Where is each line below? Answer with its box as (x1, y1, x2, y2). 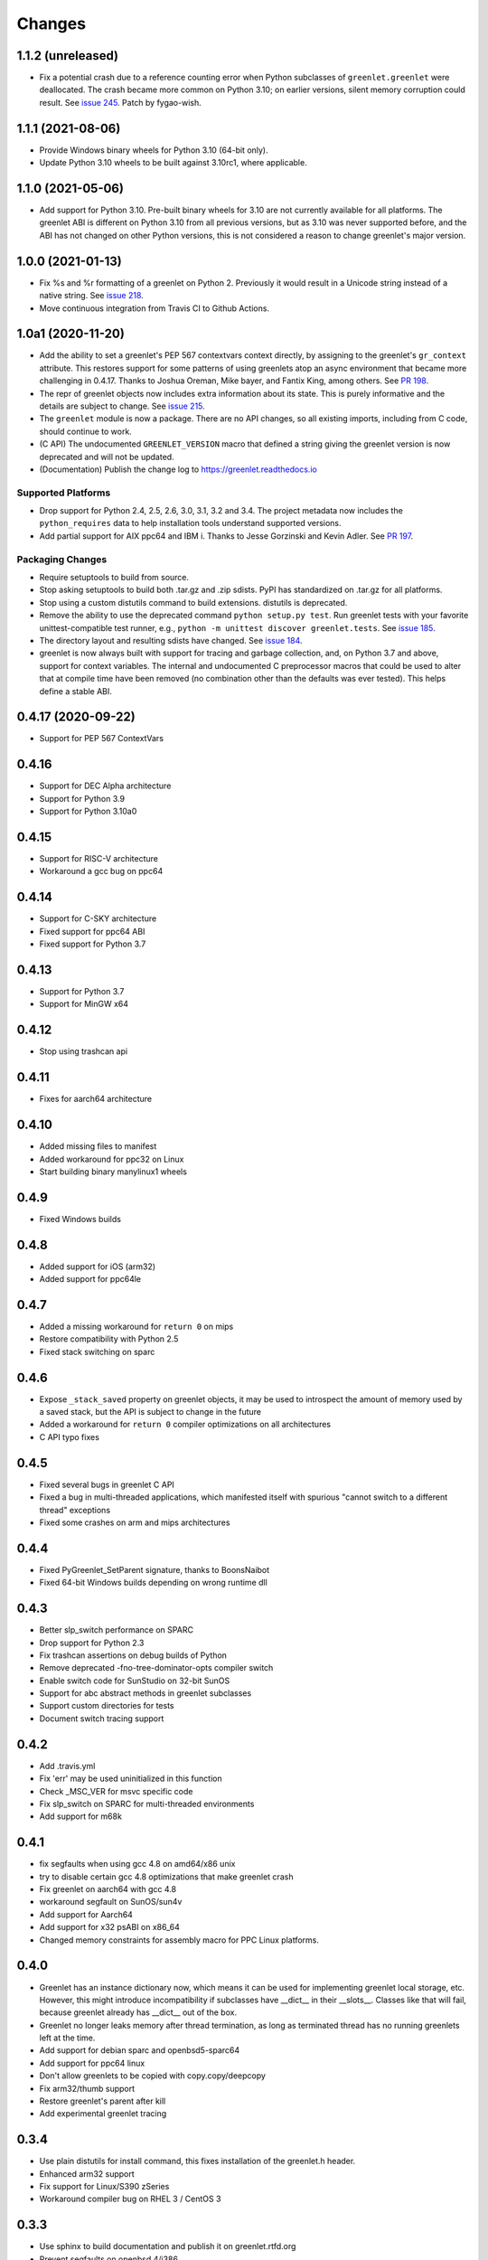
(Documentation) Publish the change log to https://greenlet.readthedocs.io (39, 464, 318, 475)
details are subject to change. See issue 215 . (39, 400, 205, 411)
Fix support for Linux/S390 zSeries (39, 2181, 170, 2192)
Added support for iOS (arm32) (39, 1261, 156, 1272)
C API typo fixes (39, 1431, 99, 1442)
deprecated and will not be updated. (39, 451, 175, 462)
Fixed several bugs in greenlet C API (39, 1479, 175, 1490)
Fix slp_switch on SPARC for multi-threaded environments (39, 1798, 255, 1809)
